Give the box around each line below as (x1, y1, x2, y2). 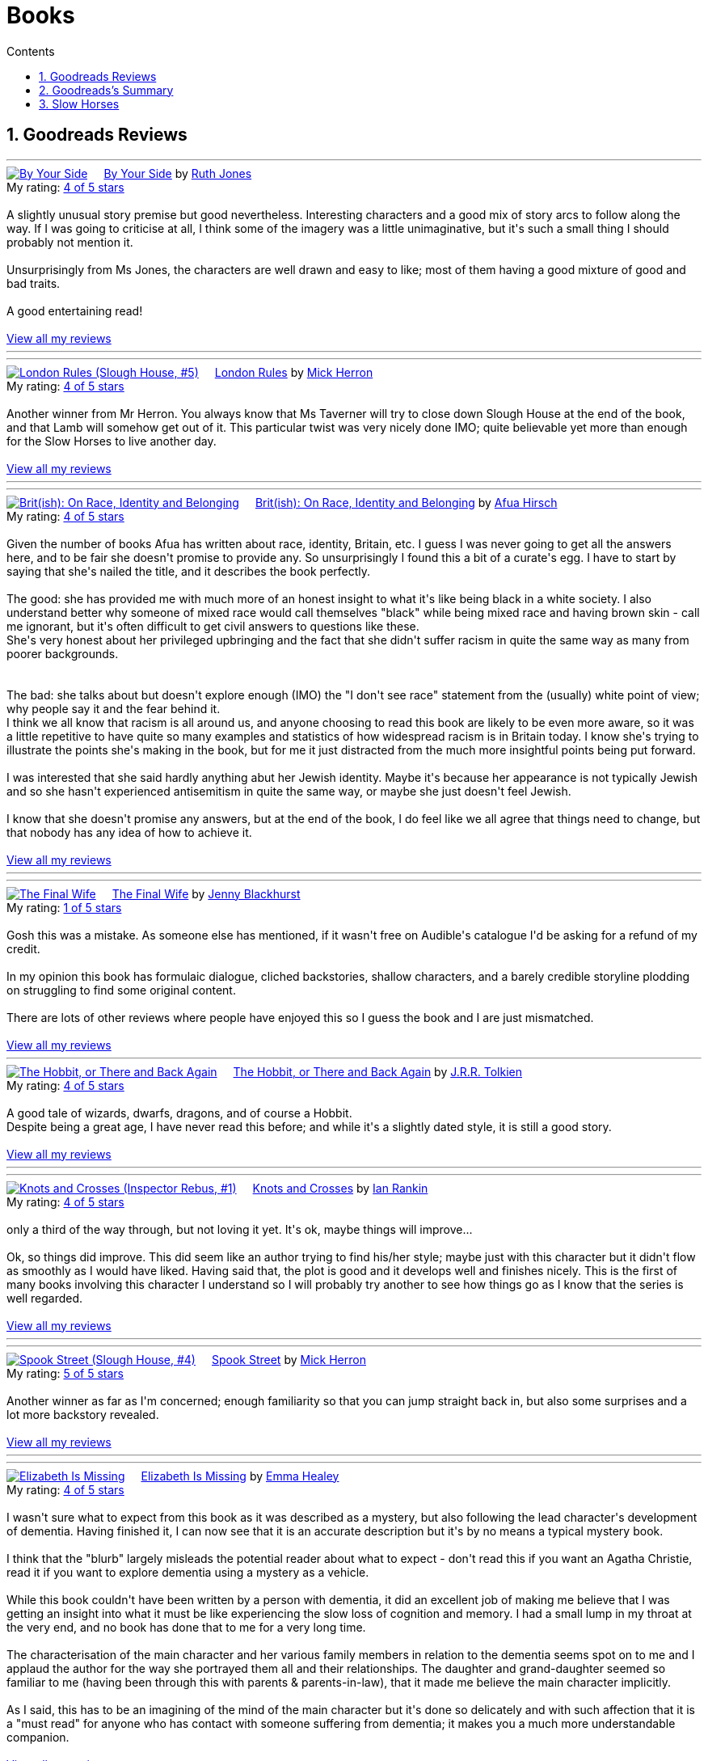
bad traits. (6, 276, 61, 290)
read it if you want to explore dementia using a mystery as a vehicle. (6, 1565, 369, 1579)
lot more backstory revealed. (6, 1407, 159, 1421)
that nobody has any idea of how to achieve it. (6, 825, 252, 839)
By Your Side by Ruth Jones (103, 166, 252, 180)
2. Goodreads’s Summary (39, 82, 174, 97)
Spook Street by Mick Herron (211, 1352, 366, 1366)
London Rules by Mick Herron (214, 365, 373, 379)
